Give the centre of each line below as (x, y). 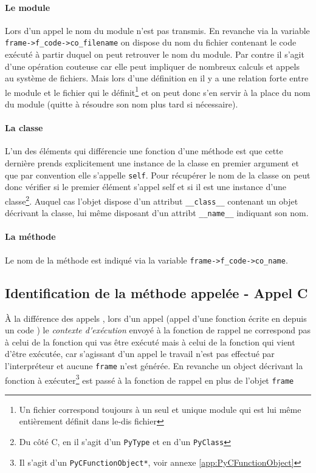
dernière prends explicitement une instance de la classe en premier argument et (152, 163)
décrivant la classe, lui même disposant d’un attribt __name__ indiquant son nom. (157, 213)
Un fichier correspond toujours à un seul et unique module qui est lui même (160, 409)
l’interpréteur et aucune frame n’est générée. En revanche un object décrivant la (154, 365)
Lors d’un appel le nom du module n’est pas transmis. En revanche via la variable (157, 30)
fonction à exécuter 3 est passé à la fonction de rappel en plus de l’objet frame (149, 379)
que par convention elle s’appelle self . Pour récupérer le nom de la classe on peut (158, 175)
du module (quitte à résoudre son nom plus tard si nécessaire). (122, 104)
